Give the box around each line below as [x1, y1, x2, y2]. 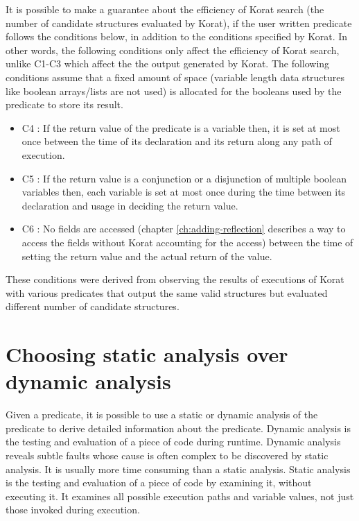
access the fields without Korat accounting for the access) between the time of [21, 234, 353, 249]
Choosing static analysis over [6, 340, 288, 368]
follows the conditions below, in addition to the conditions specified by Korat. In [6, 29, 348, 44]
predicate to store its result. [6, 97, 123, 112]
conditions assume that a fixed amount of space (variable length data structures [6, 69, 345, 84]
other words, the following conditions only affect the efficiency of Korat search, [6, 42, 340, 57]
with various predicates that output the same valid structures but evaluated [6, 285, 328, 300]
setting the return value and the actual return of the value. [21, 248, 272, 263]
